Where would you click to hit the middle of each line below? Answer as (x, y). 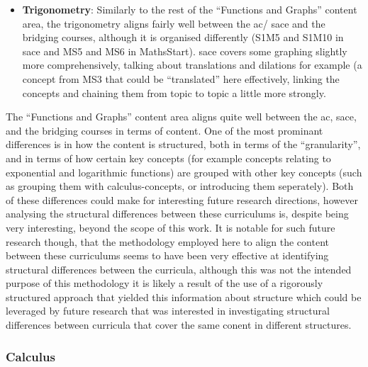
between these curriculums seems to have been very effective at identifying (167, 255)
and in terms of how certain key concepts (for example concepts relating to (168, 158)
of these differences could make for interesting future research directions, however (182, 199)
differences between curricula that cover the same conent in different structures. (179, 325)
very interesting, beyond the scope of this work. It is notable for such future (171, 227)
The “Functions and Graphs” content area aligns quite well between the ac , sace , (181, 117)
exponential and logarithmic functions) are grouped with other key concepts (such (184, 172)
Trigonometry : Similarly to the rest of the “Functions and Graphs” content (190, 9)
